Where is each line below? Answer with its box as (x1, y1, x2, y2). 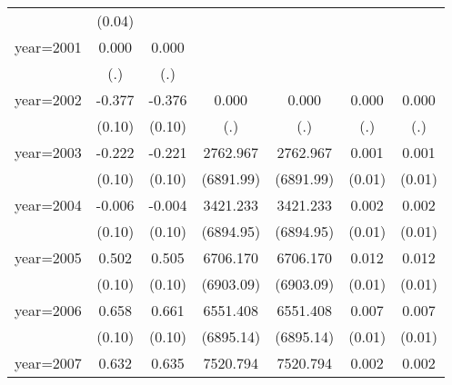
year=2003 (15, 142, 82, 163)
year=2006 (15, 300, 82, 321)
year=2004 (15, 194, 82, 215)
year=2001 (15, 36, 82, 57)
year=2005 (15, 247, 82, 268)
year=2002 (15, 89, 82, 110)
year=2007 (15, 352, 82, 373)
